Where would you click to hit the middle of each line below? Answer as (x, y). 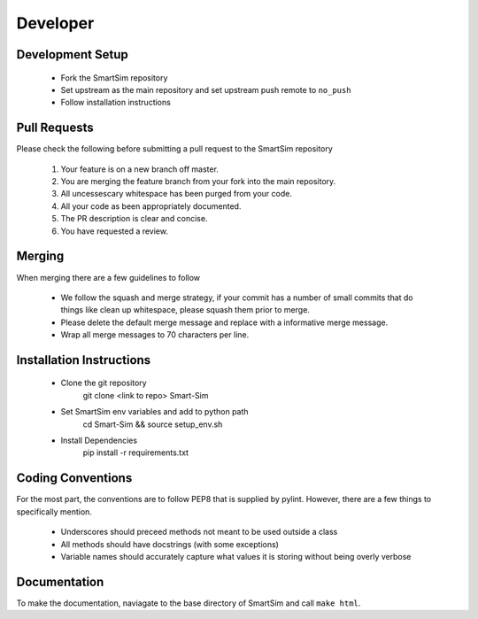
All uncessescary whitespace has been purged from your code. (176, 194)
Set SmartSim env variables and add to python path (154, 412)
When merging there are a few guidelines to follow (108, 277)
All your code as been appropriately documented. (151, 206)
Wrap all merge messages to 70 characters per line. (155, 335)
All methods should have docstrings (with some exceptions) (170, 544)
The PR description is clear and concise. (134, 219)
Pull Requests (55, 128)
